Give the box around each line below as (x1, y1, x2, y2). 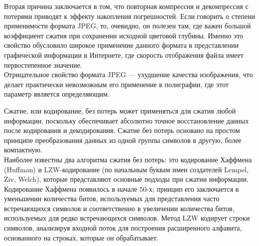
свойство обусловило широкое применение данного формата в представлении (4, 40, 239, 50)
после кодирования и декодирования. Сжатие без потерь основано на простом (4, 125, 240, 135)
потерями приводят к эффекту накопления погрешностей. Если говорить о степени (4, 10, 256, 21)
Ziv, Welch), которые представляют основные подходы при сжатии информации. (4, 174, 249, 184)
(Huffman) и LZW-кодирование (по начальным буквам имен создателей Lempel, (4, 164, 249, 174)
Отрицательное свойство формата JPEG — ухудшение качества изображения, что (4, 69, 253, 80)
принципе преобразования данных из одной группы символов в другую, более (4, 134, 242, 145)
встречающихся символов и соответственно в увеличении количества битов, (4, 203, 235, 213)
